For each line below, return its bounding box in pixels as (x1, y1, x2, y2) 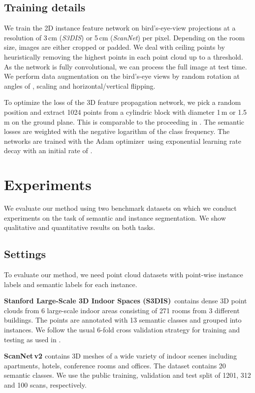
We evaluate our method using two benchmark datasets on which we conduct (4, 203, 237, 213)
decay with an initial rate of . (4, 145, 93, 156)
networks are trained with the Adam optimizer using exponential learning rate (4, 135, 241, 146)
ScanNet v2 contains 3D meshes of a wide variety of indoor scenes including (4, 351, 237, 361)
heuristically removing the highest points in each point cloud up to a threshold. (4, 51, 243, 62)
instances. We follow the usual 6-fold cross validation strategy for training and (4, 325, 240, 334)
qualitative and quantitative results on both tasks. (4, 222, 156, 232)
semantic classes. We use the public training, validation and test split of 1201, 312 (4, 370, 251, 380)
